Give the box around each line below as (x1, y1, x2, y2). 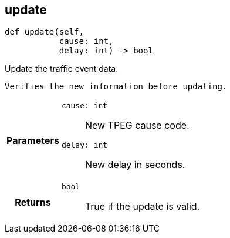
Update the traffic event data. (5, 63, 119, 74)
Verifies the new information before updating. (5, 82, 228, 92)
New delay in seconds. (84, 159, 185, 171)
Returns (15, 196, 51, 208)
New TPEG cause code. (84, 119, 190, 132)
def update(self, (5, 27, 84, 37)
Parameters (6, 135, 59, 147)
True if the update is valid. (84, 200, 200, 213)
